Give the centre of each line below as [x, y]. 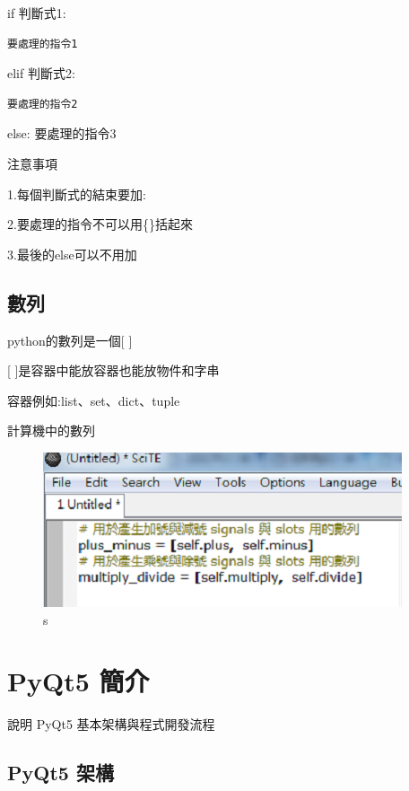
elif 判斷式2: [41, 73]
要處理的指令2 [43, 104]
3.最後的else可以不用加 [72, 254]
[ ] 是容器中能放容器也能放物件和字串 [113, 370]
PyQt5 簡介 [78, 681]
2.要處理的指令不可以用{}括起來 [100, 224]
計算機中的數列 [51, 431]
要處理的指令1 [43, 44]
